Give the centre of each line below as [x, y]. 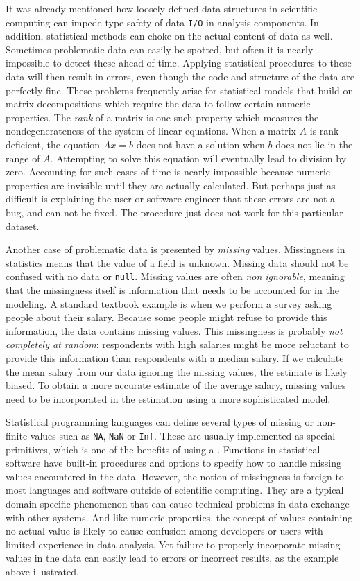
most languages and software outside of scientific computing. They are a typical [175, 490]
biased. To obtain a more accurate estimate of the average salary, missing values [176, 385]
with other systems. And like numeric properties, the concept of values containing [179, 517]
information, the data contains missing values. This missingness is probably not [174, 330]
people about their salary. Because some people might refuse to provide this [166, 317]
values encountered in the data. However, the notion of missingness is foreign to [175, 476]
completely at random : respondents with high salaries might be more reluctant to [177, 344]
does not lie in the [314, 144]
